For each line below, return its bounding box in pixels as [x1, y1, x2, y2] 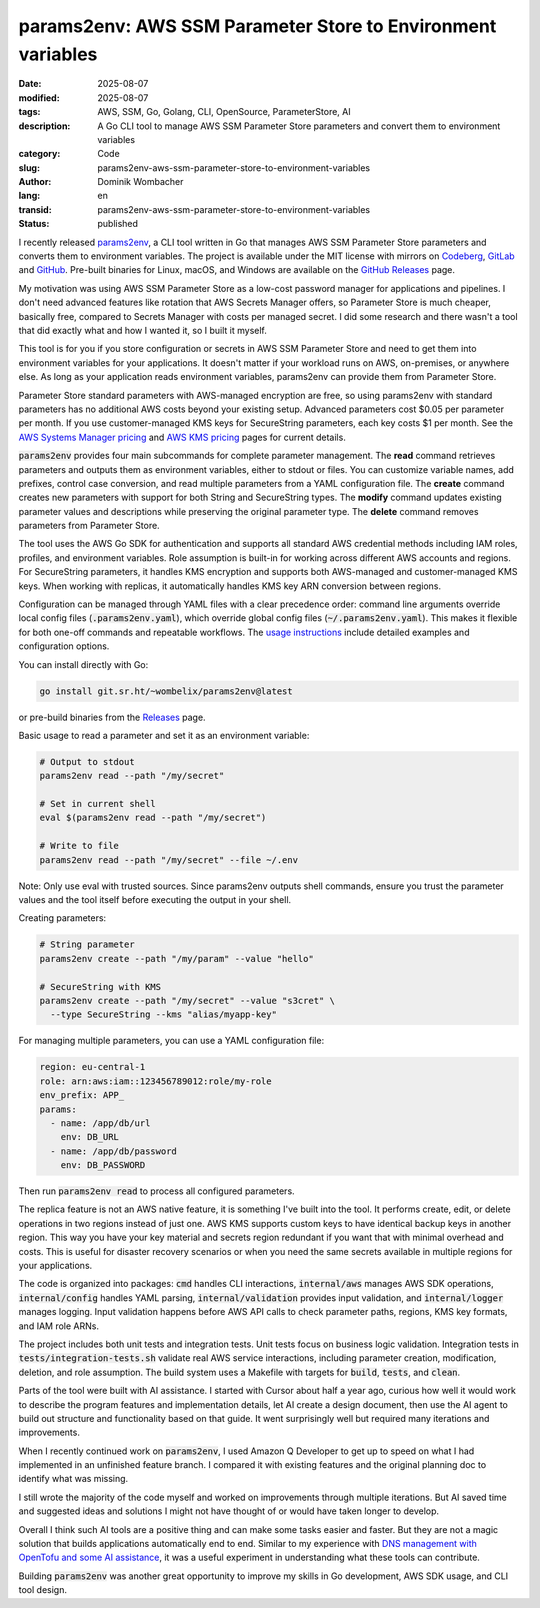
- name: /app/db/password [50, 1145, 177, 1157]
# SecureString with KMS [39, 981, 162, 992]
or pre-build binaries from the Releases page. [18, 711, 206, 723]
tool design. [18, 1584, 67, 1596]
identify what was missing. [18, 1473, 129, 1485]
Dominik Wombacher [97, 176, 184, 188]
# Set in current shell [39, 798, 157, 810]
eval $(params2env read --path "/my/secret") [39, 812, 267, 824]
